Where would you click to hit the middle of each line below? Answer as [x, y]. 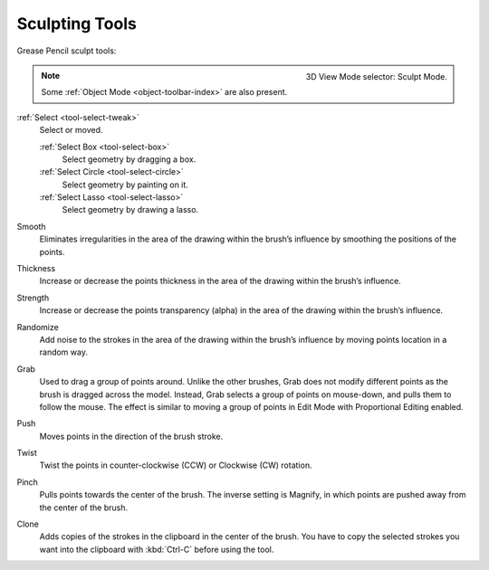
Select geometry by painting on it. [125, 185]
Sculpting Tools [77, 24]
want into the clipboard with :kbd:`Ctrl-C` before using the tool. [157, 549]
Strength [33, 298]
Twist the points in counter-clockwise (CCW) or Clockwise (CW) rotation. [176, 465]
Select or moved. [71, 130]
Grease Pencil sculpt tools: [67, 51]
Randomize [38, 327]
